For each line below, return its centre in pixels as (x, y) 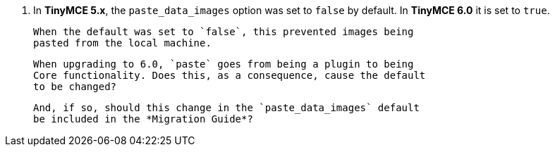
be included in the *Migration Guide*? (143, 119)
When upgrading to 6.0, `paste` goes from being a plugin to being (224, 64)
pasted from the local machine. (122, 43)
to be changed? (75, 87)
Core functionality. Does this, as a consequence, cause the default (230, 75)
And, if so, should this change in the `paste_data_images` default (226, 108)
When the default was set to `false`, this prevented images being (224, 32)
